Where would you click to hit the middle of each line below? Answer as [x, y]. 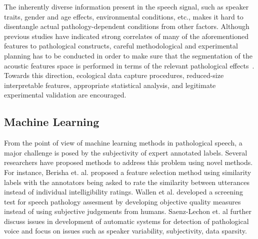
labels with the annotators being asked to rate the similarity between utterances [127, 182]
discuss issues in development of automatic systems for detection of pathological [126, 221]
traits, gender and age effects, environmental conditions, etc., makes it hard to [124, 16]
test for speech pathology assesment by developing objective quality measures [122, 201]
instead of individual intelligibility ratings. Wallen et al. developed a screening [123, 192]
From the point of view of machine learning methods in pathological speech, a [123, 143]
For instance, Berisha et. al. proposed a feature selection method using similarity [128, 172]
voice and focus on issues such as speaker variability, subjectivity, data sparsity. [125, 231]
